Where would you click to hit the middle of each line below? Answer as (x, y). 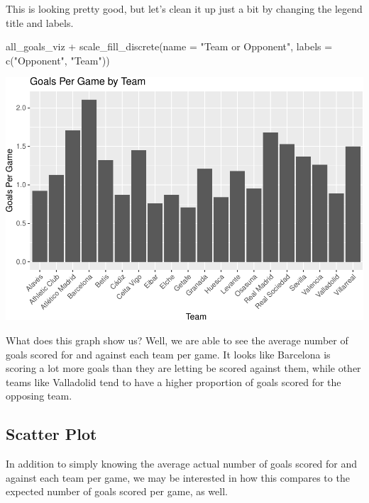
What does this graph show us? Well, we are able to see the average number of (177, 340)
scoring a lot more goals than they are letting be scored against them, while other (183, 368)
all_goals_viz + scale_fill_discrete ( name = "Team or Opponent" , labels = (169, 46)
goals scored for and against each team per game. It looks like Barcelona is (168, 354)
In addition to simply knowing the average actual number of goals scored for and (182, 464)
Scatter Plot (51, 434)
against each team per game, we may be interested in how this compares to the (178, 477)
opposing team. (39, 396)
